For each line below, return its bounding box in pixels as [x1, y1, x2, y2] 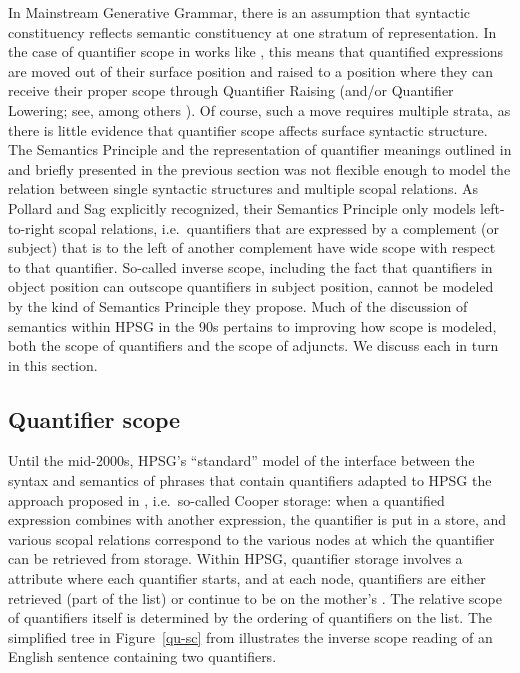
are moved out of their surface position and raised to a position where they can [8, 60, 494, 81]
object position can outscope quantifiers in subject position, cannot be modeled [8, 276, 494, 297]
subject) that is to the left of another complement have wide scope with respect [8, 237, 496, 258]
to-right [8, 217, 55, 238]
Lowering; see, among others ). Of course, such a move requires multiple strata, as [8, 99, 511, 120]
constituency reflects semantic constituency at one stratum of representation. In [8, 21, 497, 42]
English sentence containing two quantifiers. [8, 646, 277, 667]
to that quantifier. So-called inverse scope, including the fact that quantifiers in [8, 256, 493, 277]
